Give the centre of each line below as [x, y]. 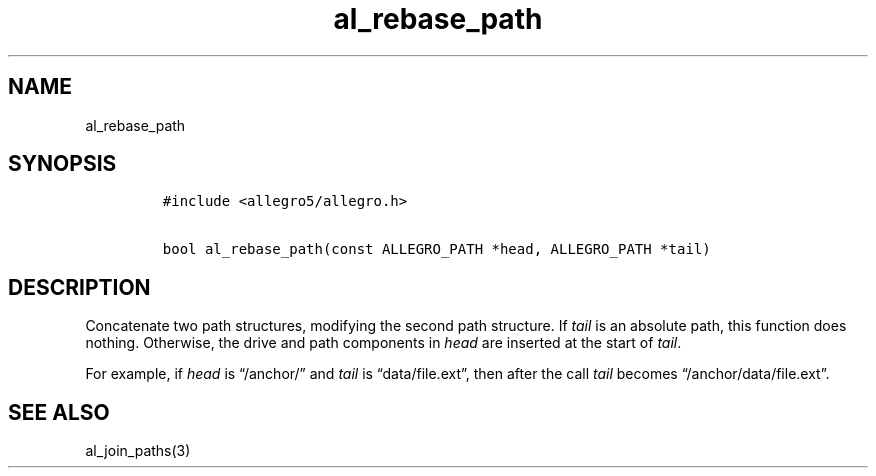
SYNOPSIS [62, 164]
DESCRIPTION [79, 287]
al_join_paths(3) [138, 451]
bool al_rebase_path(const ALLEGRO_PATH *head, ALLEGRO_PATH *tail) [436, 249]
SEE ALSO [59, 412]
